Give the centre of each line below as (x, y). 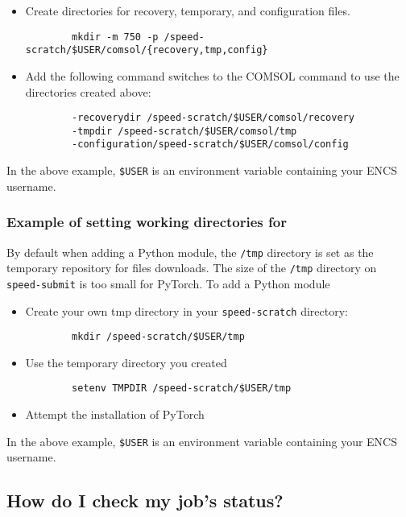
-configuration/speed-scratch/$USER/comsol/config (210, 145)
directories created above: (88, 91)
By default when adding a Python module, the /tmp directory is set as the (190, 252)
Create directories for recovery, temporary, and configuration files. (188, 10)
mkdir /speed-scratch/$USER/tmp (158, 337)
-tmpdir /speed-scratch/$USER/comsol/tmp (184, 131)
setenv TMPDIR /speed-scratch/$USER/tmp (182, 389)
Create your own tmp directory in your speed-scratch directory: (187, 310)
